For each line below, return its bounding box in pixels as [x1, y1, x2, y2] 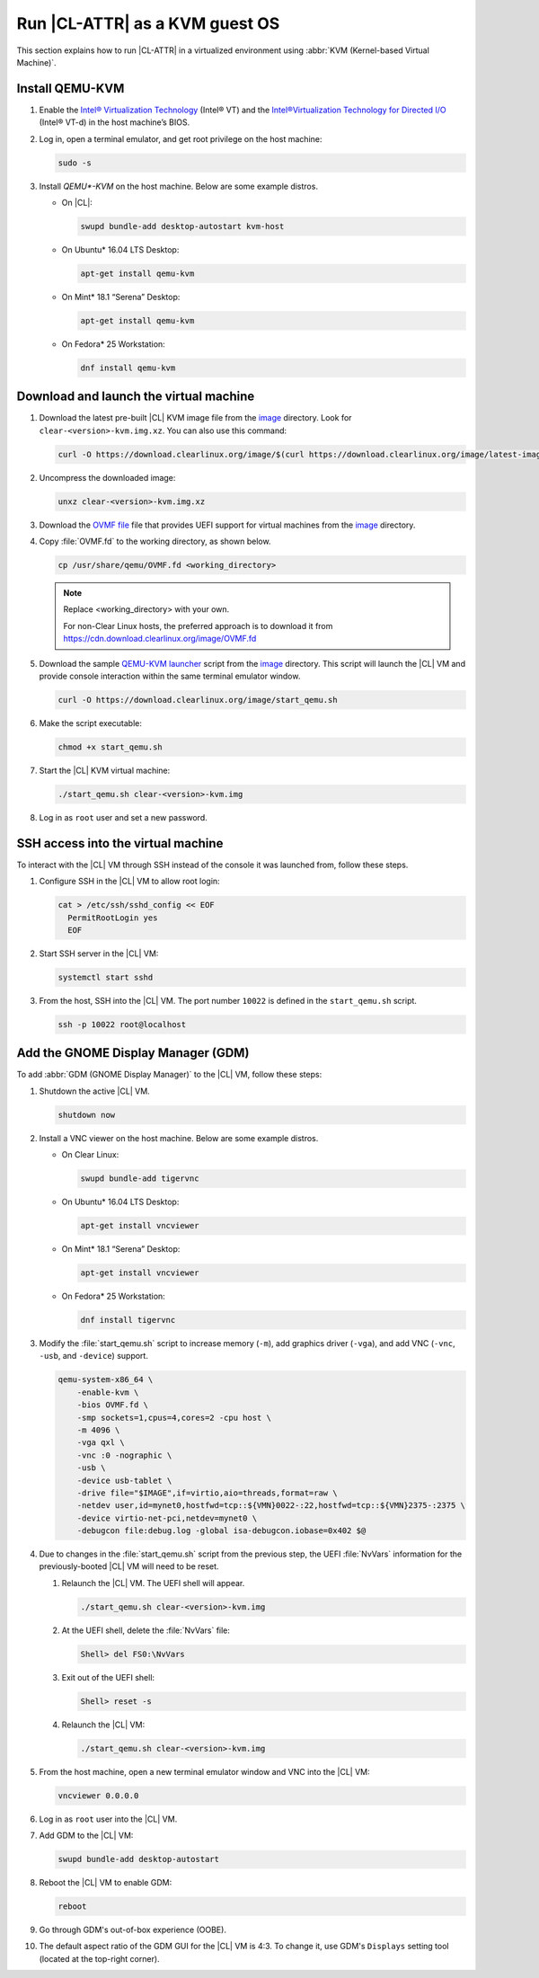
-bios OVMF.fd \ [76, 1400, 148, 1410]
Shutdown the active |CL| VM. [39, 1086, 150, 1096]
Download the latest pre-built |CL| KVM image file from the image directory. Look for [39, 412, 352, 423]
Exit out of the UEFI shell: [61, 1672, 155, 1682]
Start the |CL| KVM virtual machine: [39, 765, 171, 776]
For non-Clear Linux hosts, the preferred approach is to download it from [63, 620, 333, 631]
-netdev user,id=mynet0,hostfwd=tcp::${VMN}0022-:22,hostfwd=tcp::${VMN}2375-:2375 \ [76, 1501, 466, 1511]
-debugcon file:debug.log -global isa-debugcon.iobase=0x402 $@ [76, 1526, 367, 1536]
